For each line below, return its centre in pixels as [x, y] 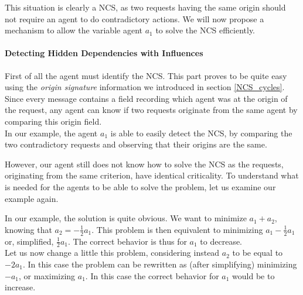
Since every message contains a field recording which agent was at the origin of [146, 98]
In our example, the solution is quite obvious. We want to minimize [126, 218]
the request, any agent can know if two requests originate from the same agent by [151, 110]
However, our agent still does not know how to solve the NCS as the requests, [144, 164]
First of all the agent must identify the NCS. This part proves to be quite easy [146, 75]
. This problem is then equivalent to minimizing [177, 229]
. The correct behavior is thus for [127, 241]
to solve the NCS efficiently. [205, 30]
